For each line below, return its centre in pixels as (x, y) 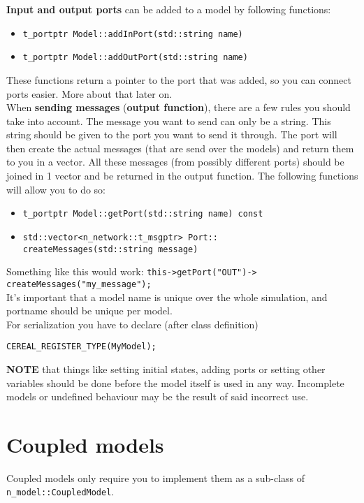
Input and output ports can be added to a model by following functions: (169, 9)
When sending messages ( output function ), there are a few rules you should (179, 107)
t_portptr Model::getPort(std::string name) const (143, 214)
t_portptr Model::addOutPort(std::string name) (135, 58)
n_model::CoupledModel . (60, 491)
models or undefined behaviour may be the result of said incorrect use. (158, 396)
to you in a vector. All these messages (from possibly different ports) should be (175, 162)
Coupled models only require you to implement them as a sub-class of (156, 478)
